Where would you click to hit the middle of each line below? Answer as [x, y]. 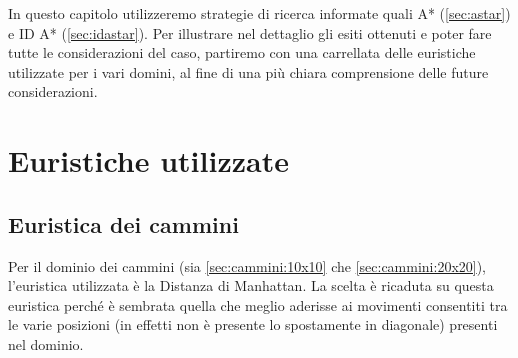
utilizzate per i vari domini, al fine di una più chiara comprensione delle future [248, 71]
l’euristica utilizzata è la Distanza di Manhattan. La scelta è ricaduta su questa [251, 285]
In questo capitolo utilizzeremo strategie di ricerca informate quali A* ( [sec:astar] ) [259, 13]
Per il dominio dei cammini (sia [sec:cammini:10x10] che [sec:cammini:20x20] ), [247, 265]
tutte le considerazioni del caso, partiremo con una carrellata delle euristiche [242, 52]
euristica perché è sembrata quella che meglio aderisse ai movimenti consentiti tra [258, 304]
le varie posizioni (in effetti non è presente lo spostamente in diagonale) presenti [253, 324]
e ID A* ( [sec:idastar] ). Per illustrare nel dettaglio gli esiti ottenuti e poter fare [250, 32]
